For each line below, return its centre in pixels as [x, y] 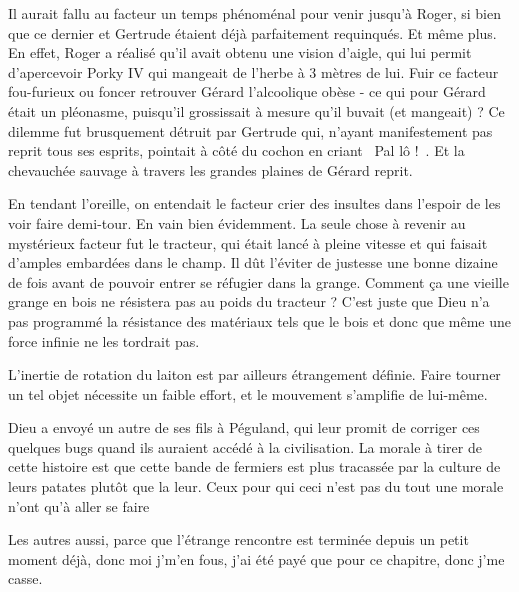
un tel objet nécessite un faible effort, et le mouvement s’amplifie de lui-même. [248, 393]
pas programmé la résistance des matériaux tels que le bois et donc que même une [259, 320]
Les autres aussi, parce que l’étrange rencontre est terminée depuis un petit [238, 539]
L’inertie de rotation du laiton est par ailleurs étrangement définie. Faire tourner [254, 374]
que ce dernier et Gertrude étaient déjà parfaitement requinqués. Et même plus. [252, 32]
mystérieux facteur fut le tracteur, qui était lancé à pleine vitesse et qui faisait [248, 242]
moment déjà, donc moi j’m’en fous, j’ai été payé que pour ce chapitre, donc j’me [256, 558]
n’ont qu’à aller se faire [79, 505]
